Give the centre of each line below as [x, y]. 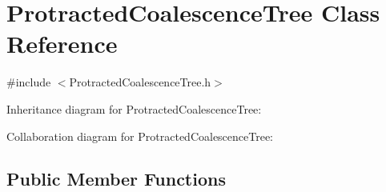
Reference [62, 44]
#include [29, 82]
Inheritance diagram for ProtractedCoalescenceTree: [134, 108]
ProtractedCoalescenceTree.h [140, 82]
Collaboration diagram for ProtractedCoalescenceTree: [140, 136]
